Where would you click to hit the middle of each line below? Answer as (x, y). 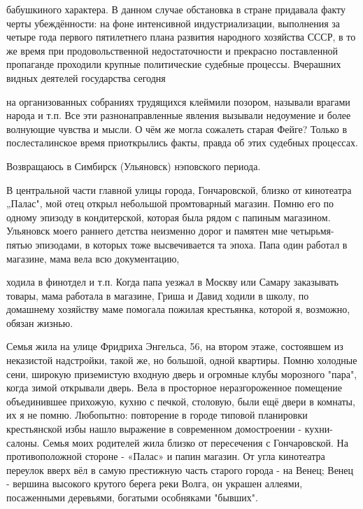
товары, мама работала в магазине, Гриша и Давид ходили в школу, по (158, 295)
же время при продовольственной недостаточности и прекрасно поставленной (172, 50)
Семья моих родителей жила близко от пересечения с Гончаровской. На (195, 442)
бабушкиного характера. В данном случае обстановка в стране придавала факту (176, 9)
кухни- (319, 429)
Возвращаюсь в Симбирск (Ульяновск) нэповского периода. (134, 166)
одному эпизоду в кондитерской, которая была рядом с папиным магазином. (169, 217)
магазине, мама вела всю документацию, (93, 258)
